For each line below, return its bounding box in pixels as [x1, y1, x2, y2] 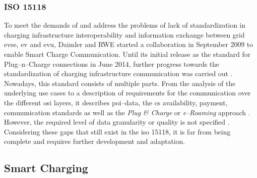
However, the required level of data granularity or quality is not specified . [4, 117, 230, 127]
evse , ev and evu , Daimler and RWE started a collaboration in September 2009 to [4, 39, 253, 49]
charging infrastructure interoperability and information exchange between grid [4, 29, 245, 40]
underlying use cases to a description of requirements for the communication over [4, 88, 251, 98]
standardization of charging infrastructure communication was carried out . [4, 68, 233, 79]
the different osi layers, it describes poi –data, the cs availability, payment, [4, 97, 228, 107]
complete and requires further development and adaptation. [4, 136, 185, 146]
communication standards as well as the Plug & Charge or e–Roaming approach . [4, 107, 251, 117]
